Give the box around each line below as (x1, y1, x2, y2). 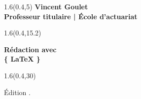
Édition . (4, 87, 31, 97)
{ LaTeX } (4, 54, 40, 64)
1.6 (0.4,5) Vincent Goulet (4, 1, 88, 11)
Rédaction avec (4, 44, 57, 54)
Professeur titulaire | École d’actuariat (4, 11, 138, 21)
